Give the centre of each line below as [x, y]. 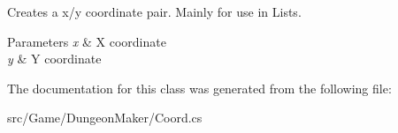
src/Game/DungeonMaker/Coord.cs [105, 118]
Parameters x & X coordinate [87, 41]
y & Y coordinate [54, 59]
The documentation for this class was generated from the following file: [199, 88]
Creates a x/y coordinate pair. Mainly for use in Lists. [154, 11]
